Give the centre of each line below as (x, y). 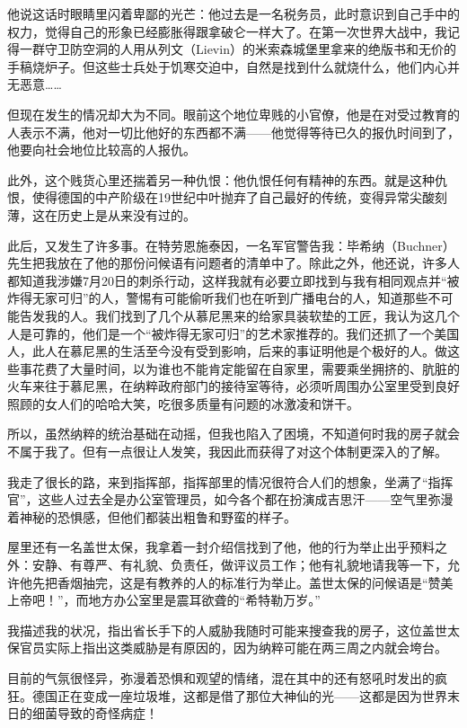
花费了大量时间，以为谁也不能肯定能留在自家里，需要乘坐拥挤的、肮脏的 (246, 368)
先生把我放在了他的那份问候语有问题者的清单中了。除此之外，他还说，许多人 (233, 263)
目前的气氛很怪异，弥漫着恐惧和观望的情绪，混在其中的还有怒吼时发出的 (221, 678)
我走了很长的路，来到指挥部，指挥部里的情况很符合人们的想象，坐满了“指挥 (230, 481)
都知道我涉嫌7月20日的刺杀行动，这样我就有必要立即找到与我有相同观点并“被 (233, 280)
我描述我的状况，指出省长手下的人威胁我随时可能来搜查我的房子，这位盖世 (227, 630)
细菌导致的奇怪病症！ (95, 713)
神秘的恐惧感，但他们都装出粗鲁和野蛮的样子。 (158, 516)
